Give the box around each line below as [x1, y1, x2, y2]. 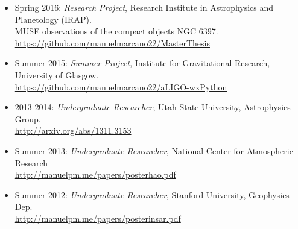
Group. [14, 112, 41, 125]
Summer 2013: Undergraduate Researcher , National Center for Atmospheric [14, 144, 293, 157]
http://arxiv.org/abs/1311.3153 [14, 124, 132, 137]
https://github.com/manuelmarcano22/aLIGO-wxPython [14, 80, 227, 93]
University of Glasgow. [14, 68, 99, 81]
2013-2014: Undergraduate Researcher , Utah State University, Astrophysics [14, 101, 291, 113]
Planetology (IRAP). [14, 13, 92, 25]
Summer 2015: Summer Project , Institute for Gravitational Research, [14, 57, 270, 69]
